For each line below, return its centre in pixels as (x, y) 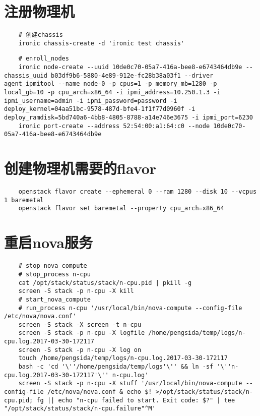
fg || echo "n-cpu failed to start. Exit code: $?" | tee (136, 400)
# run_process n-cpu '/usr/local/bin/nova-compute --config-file (130, 308)
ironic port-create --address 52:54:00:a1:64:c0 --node (114, 126)
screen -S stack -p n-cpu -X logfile (82, 333)
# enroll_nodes (44, 59)
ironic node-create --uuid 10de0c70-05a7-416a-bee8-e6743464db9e (130, 67)
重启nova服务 (48, 242)
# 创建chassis (41, 35)
